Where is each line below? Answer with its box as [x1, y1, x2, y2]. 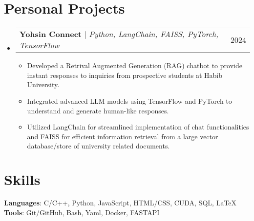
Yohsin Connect [19, 28, 82, 40]
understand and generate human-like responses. [27, 105, 169, 115]
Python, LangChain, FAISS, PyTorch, [89, 28, 219, 40]
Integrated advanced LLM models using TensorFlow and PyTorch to [27, 95, 232, 106]
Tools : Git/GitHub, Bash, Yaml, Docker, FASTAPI [4, 207, 160, 217]
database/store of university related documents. [27, 141, 170, 151]
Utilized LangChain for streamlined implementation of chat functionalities [27, 122, 249, 132]
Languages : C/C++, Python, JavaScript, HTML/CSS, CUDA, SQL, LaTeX [4, 198, 237, 207]
